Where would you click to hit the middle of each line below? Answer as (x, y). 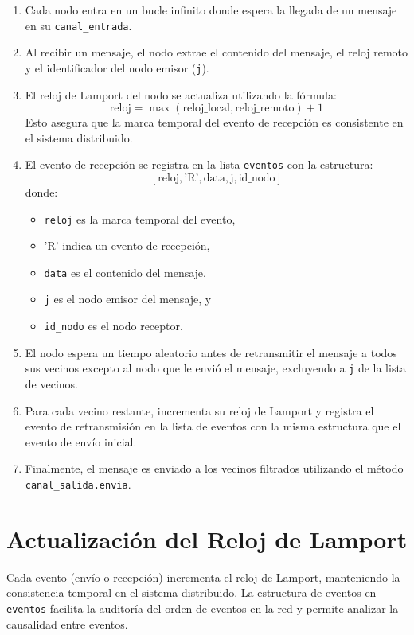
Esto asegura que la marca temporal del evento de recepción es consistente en (214, 122)
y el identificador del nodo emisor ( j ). (117, 67)
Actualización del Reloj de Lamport (207, 538)
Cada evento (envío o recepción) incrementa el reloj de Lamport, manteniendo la (203, 577)
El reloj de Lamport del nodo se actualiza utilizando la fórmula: (181, 94)
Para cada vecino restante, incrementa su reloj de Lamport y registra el (199, 410)
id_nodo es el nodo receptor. (113, 326)
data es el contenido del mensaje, (125, 272)
